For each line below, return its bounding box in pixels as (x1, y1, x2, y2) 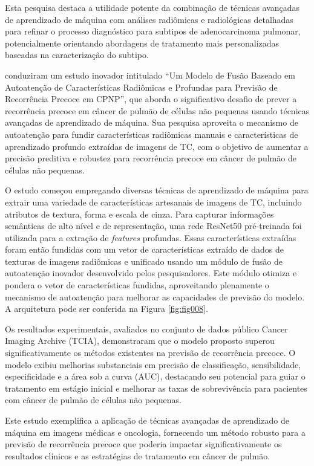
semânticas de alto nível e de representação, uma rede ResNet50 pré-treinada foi (5, 219, 302, 232)
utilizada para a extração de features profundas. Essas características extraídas (5, 231, 296, 244)
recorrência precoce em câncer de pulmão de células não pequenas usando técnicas (5, 104, 310, 117)
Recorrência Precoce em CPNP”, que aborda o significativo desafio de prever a (5, 92, 297, 105)
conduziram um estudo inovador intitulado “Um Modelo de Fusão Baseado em (5, 68, 295, 81)
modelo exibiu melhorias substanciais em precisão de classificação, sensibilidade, (5, 358, 301, 371)
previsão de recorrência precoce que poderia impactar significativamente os (5, 438, 282, 450)
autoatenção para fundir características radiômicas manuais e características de (5, 128, 298, 140)
